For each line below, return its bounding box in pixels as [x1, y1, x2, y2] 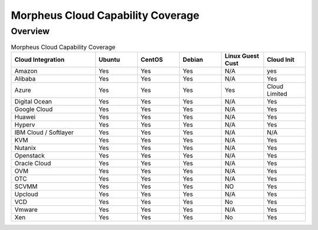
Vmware [14, 205, 38, 214]
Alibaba [14, 74, 36, 82]
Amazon [14, 66, 38, 75]
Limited [267, 89, 288, 98]
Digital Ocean [14, 97, 52, 105]
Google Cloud [14, 105, 53, 113]
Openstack [14, 151, 45, 159]
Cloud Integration [14, 55, 65, 64]
